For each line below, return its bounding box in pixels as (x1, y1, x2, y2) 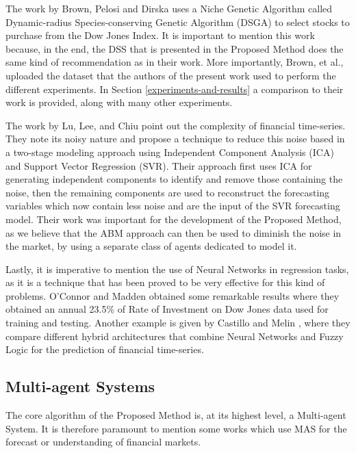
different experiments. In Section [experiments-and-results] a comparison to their (5, 81, 344, 96)
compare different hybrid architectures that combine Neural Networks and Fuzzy (5, 328, 344, 343)
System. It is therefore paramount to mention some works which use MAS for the (5, 421, 347, 435)
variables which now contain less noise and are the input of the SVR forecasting (5, 198, 340, 213)
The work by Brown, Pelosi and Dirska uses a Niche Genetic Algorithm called (5, 1, 333, 15)
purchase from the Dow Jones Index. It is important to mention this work (5, 28, 315, 42)
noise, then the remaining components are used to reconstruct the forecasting (5, 185, 330, 199)
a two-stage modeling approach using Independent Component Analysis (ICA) (5, 144, 334, 159)
